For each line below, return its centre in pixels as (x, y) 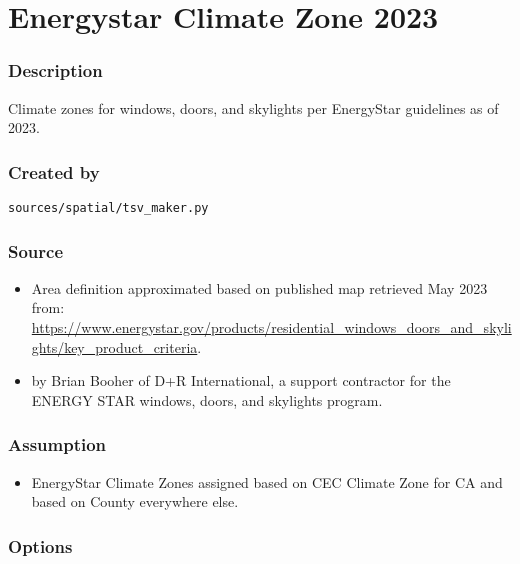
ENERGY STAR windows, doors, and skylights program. (207, 399)
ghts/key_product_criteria (114, 346)
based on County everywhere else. (135, 501)
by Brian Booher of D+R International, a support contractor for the (241, 380)
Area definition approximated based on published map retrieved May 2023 (259, 287)
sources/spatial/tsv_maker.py (108, 208)
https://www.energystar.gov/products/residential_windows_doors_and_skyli (271, 327)
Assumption (57, 444)
